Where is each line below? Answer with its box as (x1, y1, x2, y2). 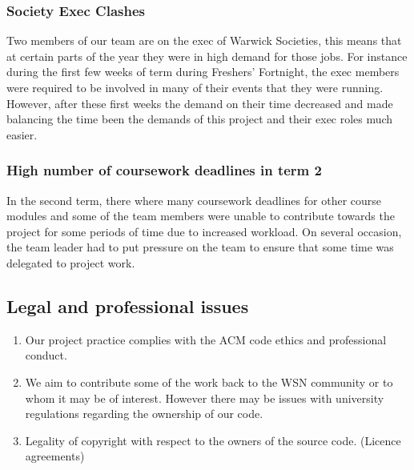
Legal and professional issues (6, 293, 249, 318)
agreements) (25, 448, 85, 464)
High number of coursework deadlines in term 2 (6, 160, 322, 180)
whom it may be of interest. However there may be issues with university (25, 389, 384, 406)
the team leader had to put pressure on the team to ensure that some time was (6, 239, 394, 255)
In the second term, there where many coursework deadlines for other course (6, 191, 382, 208)
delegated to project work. (6, 254, 135, 271)
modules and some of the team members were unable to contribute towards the (6, 207, 395, 224)
